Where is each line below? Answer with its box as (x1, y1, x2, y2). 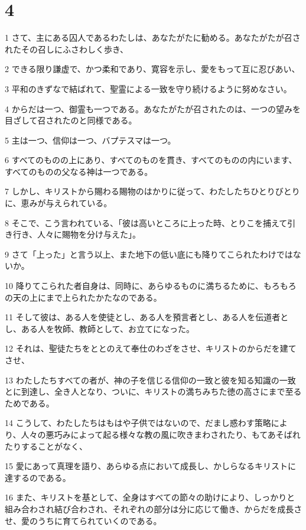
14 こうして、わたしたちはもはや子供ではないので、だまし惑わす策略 (5, 417, 271, 429)
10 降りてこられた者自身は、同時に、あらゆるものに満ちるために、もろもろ (5, 279, 297, 292)
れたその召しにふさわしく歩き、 (5, 43, 129, 55)
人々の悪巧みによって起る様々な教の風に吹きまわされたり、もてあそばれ (21, 428, 301, 440)
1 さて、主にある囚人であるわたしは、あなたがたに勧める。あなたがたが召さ (5, 31, 301, 44)
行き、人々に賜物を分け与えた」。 (12, 228, 141, 240)
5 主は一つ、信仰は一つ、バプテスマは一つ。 (5, 134, 176, 146)
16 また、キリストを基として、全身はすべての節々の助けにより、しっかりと (5, 491, 295, 503)
